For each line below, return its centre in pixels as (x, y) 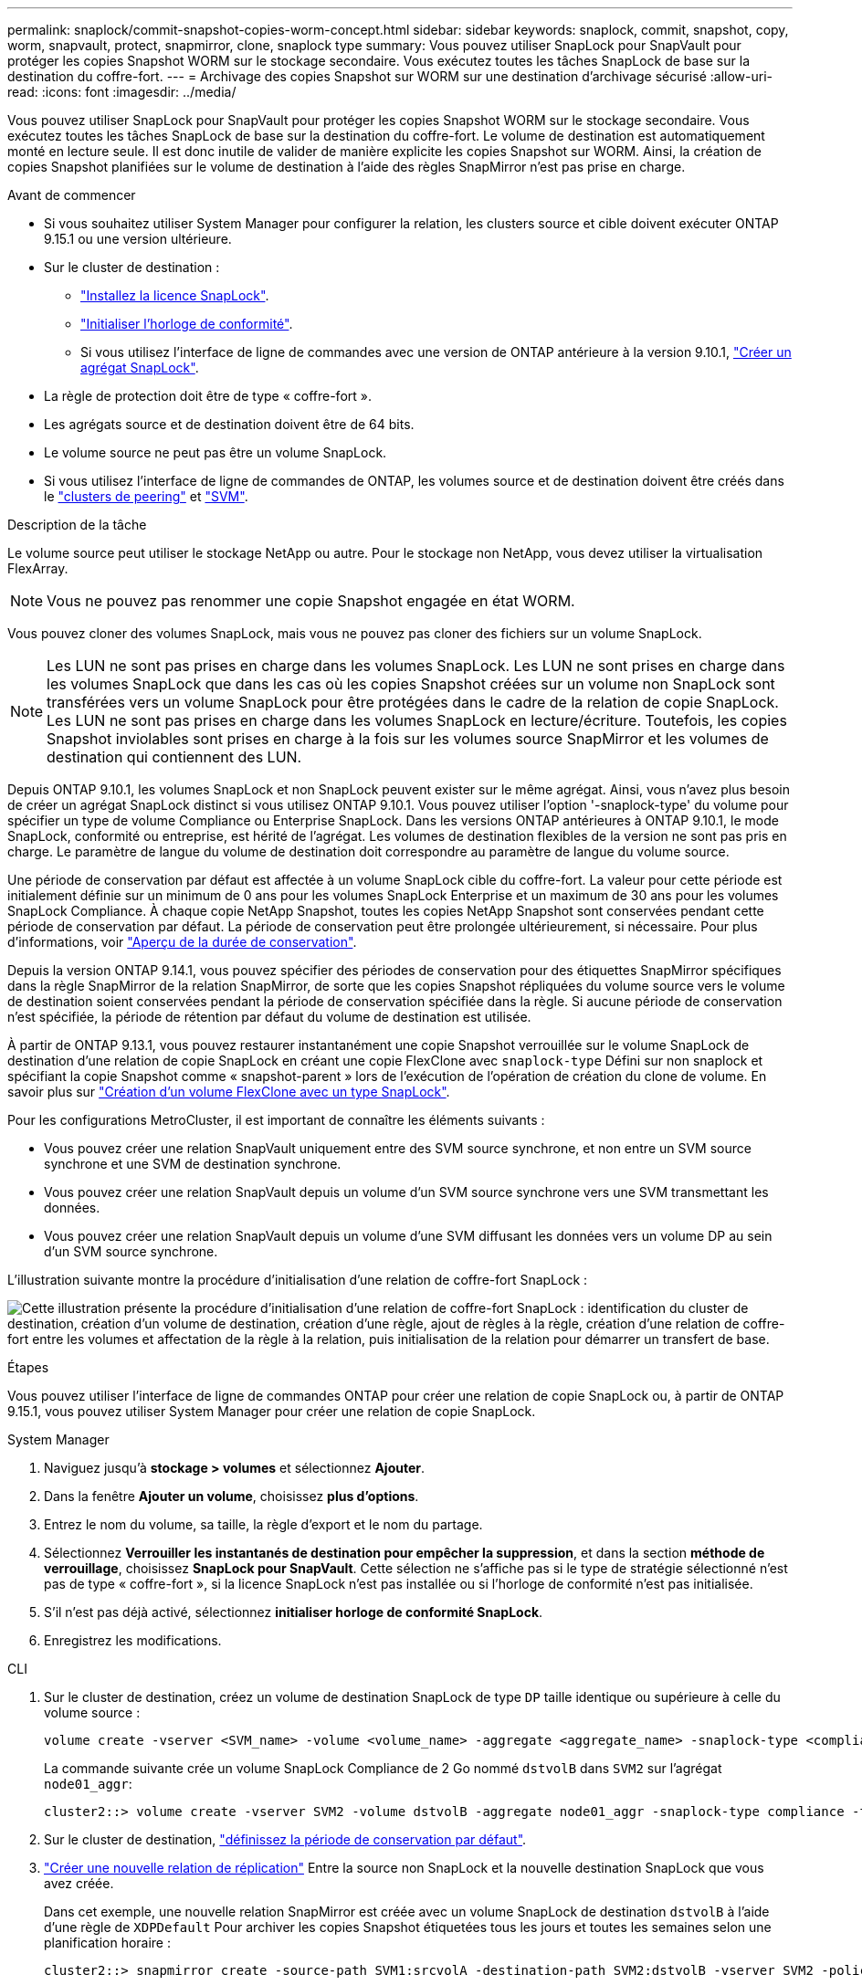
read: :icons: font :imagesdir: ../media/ (122, 92)
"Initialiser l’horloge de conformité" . (187, 324)
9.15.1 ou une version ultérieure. (138, 239)
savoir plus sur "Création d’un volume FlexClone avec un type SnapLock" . (229, 1092)
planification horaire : (107, 1943)
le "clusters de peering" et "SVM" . (146, 496)
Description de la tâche (77, 525)
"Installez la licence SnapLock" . (175, 295)
